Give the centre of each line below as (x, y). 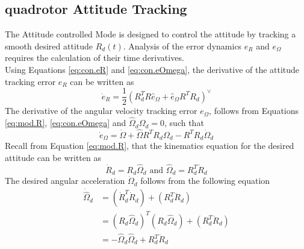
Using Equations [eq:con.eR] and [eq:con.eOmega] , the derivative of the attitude (152, 69)
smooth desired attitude (49, 46)
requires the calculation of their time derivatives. (95, 58)
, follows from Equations (254, 111)
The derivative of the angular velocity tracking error (101, 111)
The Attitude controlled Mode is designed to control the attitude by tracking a (150, 34)
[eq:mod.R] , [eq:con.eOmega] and (66, 123)
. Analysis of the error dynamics (182, 46)
